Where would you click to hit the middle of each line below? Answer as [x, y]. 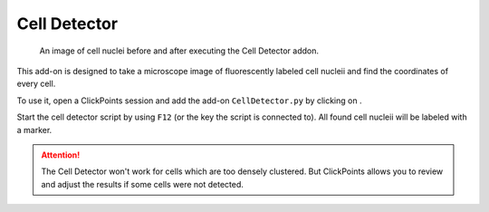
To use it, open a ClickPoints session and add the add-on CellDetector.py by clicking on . [189, 101]
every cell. [36, 84]
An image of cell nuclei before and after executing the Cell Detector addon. [179, 51]
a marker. [34, 130]
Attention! [61, 155]
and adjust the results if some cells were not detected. [143, 184]
